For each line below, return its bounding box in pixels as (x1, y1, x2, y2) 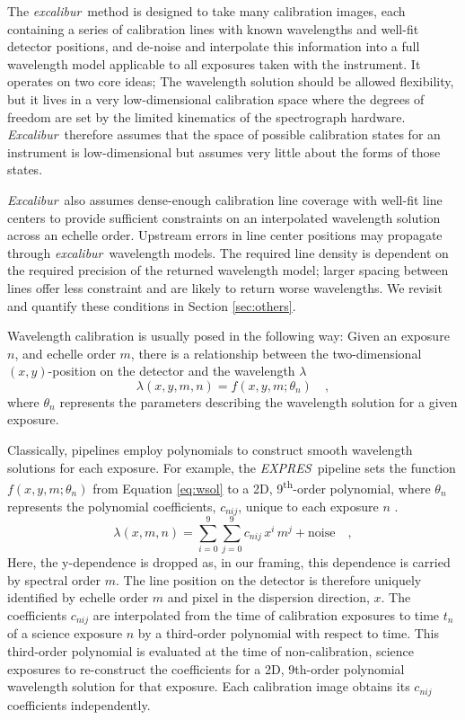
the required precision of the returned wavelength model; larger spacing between (7, 261, 449, 280)
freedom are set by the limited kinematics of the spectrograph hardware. (7, 107, 406, 126)
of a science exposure (7, 624, 123, 643)
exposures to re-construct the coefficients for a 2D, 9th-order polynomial (7, 659, 405, 678)
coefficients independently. (7, 695, 151, 714)
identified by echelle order (7, 588, 149, 607)
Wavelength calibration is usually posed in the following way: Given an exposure (7, 326, 450, 345)
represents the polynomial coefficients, (7, 496, 216, 515)
